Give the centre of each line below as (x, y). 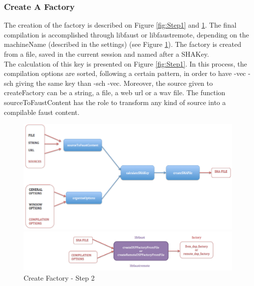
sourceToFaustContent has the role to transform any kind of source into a (115, 102)
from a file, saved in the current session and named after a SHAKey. (107, 54)
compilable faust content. (42, 112)
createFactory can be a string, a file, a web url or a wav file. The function (115, 92)
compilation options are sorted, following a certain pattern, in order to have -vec (125, 73)
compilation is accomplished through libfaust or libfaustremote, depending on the (127, 34)
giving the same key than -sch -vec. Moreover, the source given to (114, 83)
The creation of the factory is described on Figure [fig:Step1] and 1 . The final (120, 25)
